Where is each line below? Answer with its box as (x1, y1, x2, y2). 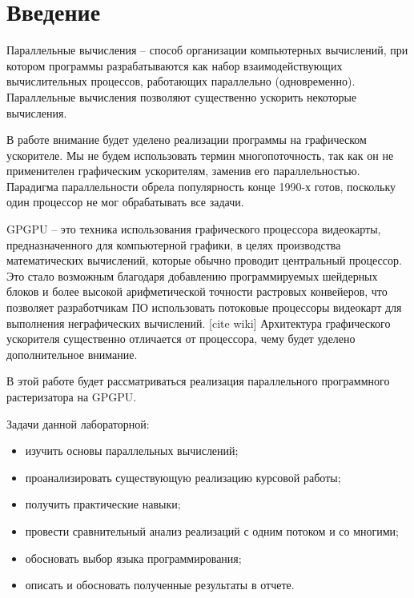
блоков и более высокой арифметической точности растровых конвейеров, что (6, 283, 388, 300)
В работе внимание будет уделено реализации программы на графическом (6, 131, 367, 148)
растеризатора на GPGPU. (6, 389, 137, 405)
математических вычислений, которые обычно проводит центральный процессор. (6, 252, 402, 269)
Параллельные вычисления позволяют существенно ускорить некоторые (6, 88, 357, 105)
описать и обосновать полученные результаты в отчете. (25, 576, 295, 593)
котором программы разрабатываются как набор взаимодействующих (6, 57, 343, 74)
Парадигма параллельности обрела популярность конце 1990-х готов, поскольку (6, 177, 396, 194)
